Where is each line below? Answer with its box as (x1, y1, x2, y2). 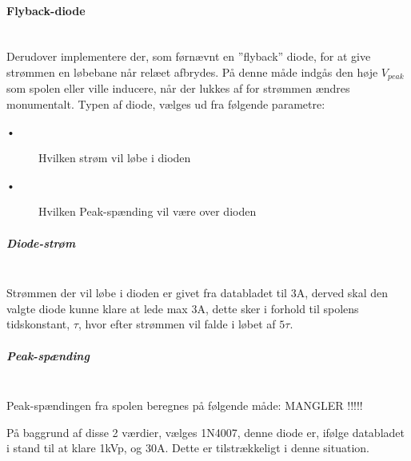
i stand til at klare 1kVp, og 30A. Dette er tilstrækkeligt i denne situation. (6, 439, 370, 456)
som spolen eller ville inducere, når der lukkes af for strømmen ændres (6, 80, 350, 97)
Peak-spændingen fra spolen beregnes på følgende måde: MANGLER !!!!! (6, 397, 363, 414)
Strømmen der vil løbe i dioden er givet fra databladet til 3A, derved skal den (6, 284, 389, 301)
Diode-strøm (6, 234, 76, 251)
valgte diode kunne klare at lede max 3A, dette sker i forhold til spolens (6, 300, 359, 316)
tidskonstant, (6, 316, 70, 332)
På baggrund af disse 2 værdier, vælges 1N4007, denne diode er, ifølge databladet (6, 423, 405, 440)
